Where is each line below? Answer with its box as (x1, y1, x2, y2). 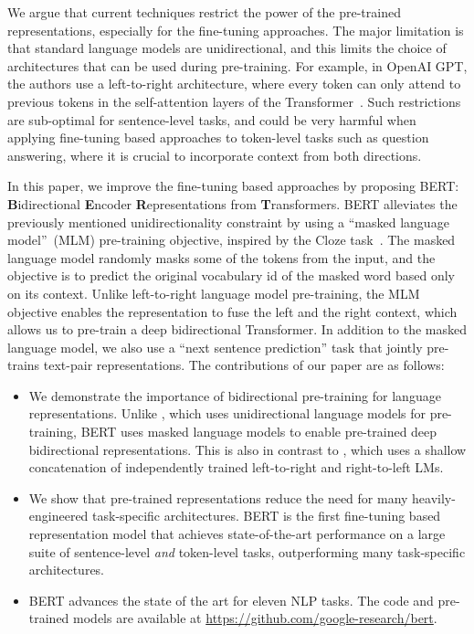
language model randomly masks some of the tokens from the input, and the (7, 248, 436, 267)
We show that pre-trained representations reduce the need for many (28, 488, 408, 507)
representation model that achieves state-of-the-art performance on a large (28, 524, 446, 544)
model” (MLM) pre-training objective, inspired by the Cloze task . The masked (7, 230, 456, 249)
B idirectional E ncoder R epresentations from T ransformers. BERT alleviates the (7, 194, 458, 213)
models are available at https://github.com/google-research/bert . (73, 608, 437, 628)
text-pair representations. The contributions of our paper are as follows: (43, 355, 445, 375)
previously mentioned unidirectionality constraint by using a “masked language (7, 212, 449, 231)
